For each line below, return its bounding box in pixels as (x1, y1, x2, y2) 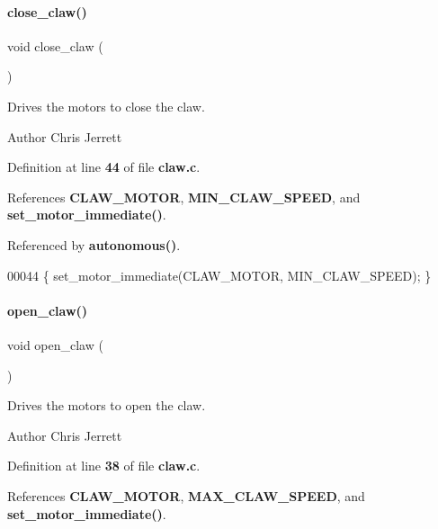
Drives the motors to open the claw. (7, 396, 206, 415)
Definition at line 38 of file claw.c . (7, 456, 201, 475)
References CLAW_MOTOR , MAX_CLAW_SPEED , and (7, 486, 365, 505)
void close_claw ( (7, 36, 103, 55)
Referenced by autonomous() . (7, 235, 181, 254)
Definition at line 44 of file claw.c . (7, 157, 201, 176)
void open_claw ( (7, 335, 103, 354)
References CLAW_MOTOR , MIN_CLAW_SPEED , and (7, 187, 361, 206)
